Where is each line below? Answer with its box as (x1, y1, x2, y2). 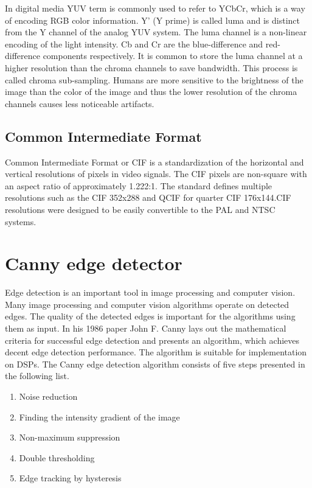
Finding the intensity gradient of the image (19, 410, 180, 423)
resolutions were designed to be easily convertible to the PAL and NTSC (5, 203, 276, 215)
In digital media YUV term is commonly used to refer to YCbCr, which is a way (5, 2, 305, 14)
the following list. (5, 369, 69, 382)
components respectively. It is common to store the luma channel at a (43, 49, 303, 62)
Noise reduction (19, 389, 78, 402)
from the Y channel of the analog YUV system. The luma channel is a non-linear (5, 26, 307, 38)
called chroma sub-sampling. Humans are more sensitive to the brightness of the (5, 73, 303, 86)
